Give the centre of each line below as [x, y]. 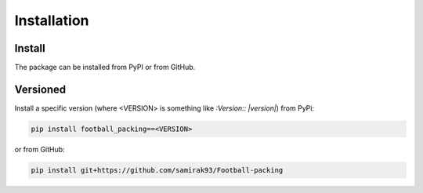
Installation [52, 20]
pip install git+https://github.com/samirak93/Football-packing [157, 170]
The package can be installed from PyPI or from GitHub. [105, 67]
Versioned [40, 89]
